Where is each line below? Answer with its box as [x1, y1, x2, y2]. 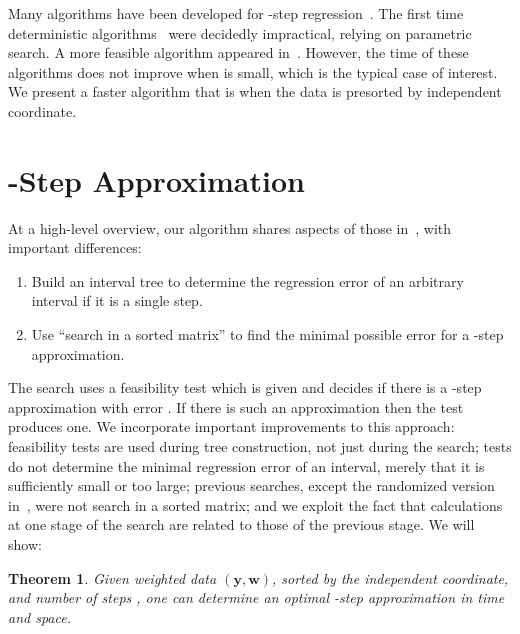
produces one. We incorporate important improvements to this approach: [8, 416, 455, 437]
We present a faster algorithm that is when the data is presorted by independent [8, 81, 502, 102]
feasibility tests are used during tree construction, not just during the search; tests [8, 436, 512, 457]
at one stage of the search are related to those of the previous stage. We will [8, 514, 475, 535]
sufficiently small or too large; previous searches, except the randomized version [8, 475, 495, 496]
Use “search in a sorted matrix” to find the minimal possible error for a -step [31, 324, 504, 345]
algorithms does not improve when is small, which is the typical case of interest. [8, 61, 498, 82]
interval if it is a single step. [31, 290, 203, 311]
